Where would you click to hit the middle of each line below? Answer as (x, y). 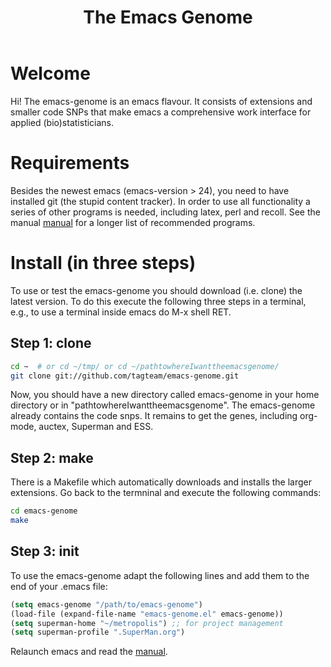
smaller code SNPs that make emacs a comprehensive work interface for (161, 112)
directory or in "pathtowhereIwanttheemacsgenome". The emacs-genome (163, 405)
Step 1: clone (51, 343)
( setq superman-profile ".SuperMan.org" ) (98, 632)
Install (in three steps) (103, 263)
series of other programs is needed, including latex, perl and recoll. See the (165, 212)
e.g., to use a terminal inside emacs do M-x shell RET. (121, 312)
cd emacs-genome (44, 511)
